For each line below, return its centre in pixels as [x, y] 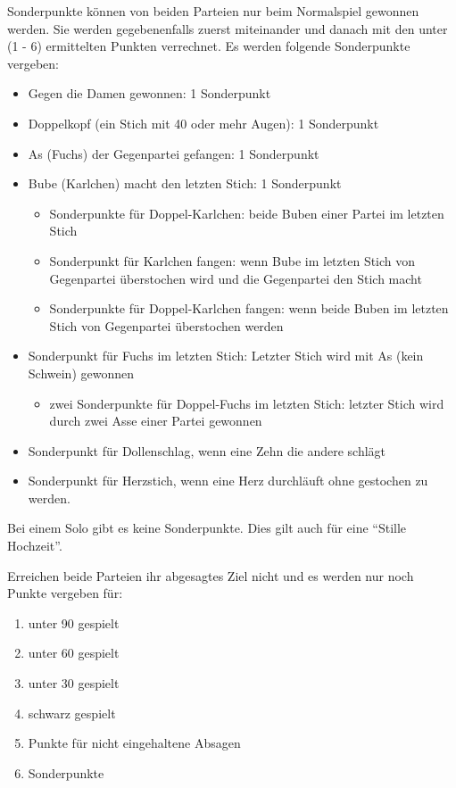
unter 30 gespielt [74, 683]
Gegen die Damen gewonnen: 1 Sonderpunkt [149, 93]
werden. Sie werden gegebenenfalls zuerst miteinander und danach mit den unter [228, 28]
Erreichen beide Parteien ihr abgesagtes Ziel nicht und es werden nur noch [211, 575]
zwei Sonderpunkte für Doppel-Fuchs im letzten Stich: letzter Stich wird [247, 403]
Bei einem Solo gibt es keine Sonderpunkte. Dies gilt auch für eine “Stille [207, 528]
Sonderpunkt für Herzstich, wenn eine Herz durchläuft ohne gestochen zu [228, 481]
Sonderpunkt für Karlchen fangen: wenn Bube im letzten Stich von [232, 260]
